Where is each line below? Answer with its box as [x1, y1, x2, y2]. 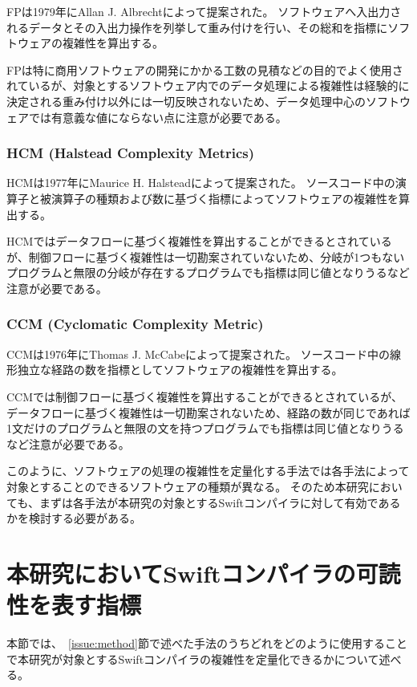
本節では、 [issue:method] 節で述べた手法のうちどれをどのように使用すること [6, 635, 407, 651]
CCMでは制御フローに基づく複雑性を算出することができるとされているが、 [6, 388, 403, 404]
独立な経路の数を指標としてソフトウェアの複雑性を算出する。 [17, 361, 343, 378]
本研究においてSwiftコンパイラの [6, 556, 356, 589]
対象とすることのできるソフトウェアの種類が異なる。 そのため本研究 [6, 478, 369, 494]
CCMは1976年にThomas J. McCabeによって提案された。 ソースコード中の [6, 345, 390, 362]
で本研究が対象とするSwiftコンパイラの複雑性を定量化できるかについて [6, 650, 379, 667]
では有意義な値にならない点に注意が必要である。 [28, 108, 287, 125]
